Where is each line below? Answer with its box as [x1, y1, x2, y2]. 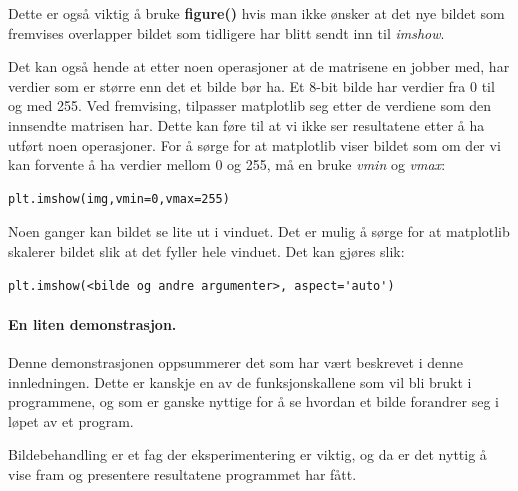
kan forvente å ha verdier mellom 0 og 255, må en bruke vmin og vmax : [8, 154, 446, 175]
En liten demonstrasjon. [8, 313, 177, 334]
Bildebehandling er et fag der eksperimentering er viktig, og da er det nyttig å [8, 444, 487, 465]
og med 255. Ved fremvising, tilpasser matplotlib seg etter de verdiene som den [8, 95, 492, 116]
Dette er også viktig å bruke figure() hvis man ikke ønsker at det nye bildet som [8, 3, 505, 23]
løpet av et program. [8, 410, 134, 431]
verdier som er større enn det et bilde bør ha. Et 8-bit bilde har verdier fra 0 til [8, 75, 495, 96]
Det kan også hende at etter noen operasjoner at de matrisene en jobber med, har [8, 56, 510, 77]
